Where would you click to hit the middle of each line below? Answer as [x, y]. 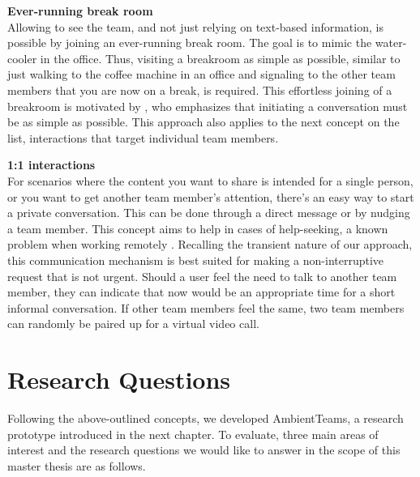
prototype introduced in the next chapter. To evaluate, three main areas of [193, 434]
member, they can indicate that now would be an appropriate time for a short [201, 292]
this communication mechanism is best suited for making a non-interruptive [196, 260]
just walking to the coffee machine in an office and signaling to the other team [201, 74]
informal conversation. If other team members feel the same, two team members [206, 307]
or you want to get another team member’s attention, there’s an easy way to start [211, 196]
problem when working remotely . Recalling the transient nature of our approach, [210, 244]
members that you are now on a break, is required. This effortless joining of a [200, 89]
